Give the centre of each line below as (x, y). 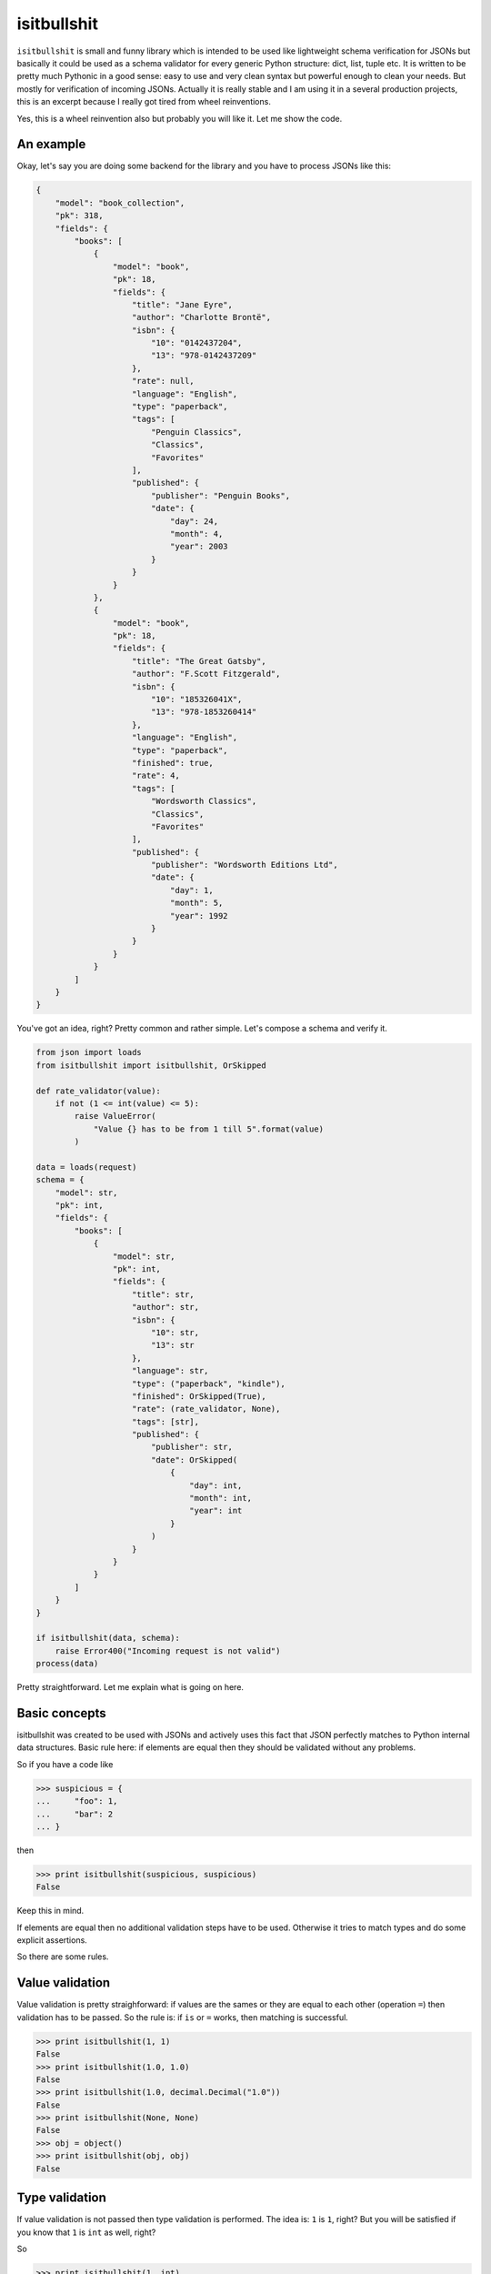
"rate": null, (163, 381)
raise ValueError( (115, 1116)
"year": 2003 (199, 547)
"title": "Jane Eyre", (183, 304)
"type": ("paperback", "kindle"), (209, 1384)
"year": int (216, 1511)
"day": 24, (194, 521)
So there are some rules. (63, 1957)
